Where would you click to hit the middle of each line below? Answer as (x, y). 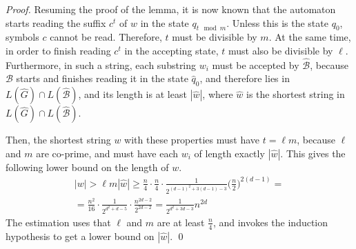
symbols (22, 37)
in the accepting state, (171, 50)
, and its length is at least (132, 94)
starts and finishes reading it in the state (102, 78)
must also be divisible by (280, 50)
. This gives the (313, 153)
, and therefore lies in (245, 78)
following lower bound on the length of (87, 167)
